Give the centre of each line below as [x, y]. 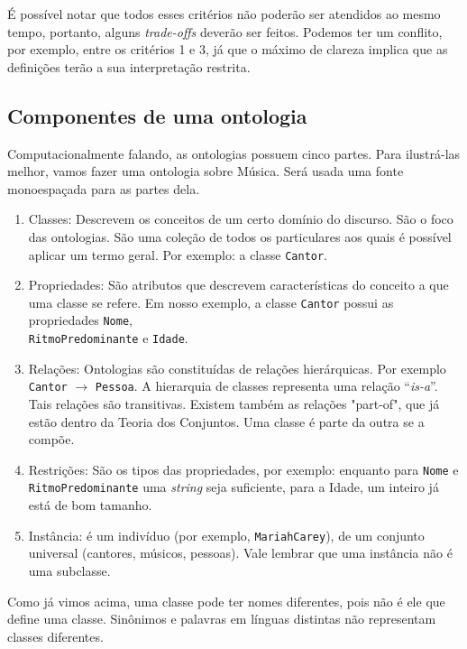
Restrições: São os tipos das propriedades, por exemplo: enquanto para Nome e [243, 469]
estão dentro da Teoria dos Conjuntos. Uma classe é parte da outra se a [226, 421]
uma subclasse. [69, 570]
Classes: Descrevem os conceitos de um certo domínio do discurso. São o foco [241, 219]
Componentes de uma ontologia [157, 115]
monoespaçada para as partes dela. [104, 188]
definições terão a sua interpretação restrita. [129, 66]
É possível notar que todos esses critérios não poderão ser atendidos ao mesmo [224, 14]
